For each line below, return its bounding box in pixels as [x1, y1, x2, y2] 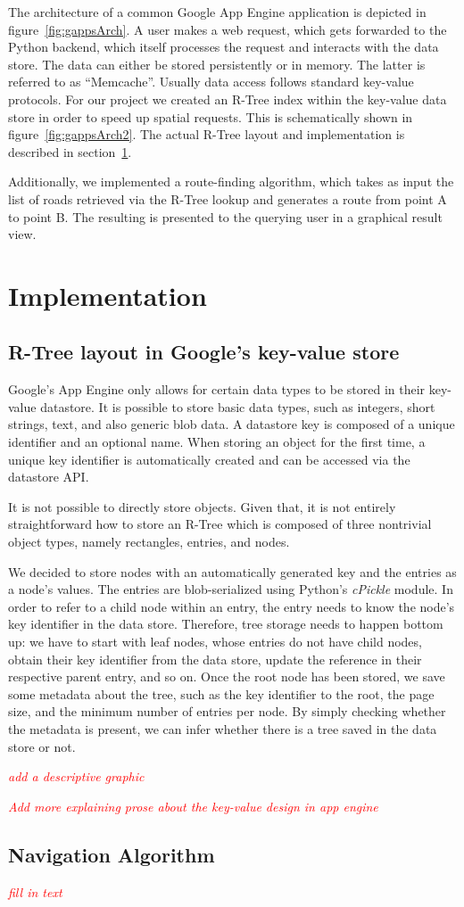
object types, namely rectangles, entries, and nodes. [8, 532, 290, 551]
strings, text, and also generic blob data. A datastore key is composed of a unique [8, 415, 455, 433]
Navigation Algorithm [8, 840, 215, 868]
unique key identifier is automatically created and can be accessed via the [8, 449, 410, 468]
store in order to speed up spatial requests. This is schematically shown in [8, 107, 413, 126]
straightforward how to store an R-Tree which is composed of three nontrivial [8, 515, 432, 533]
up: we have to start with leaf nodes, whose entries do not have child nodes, [8, 632, 422, 651]
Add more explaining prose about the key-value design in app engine [8, 796, 378, 815]
